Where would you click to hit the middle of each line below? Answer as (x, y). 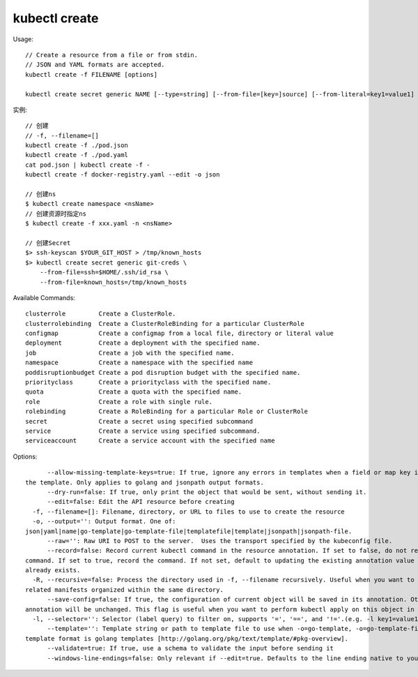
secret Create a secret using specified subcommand (139, 421)
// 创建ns (41, 194)
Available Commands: (44, 297)
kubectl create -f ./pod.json (77, 146)
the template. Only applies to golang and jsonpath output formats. (145, 482)
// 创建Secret (48, 243)
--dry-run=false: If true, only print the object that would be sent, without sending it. (207, 492)
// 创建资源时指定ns (56, 214)
